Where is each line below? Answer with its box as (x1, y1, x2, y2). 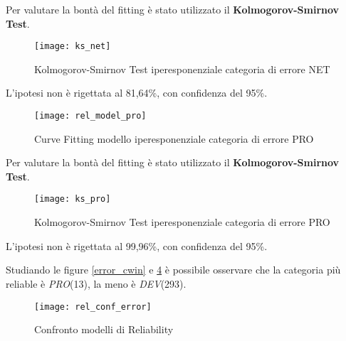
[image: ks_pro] (34, 194, 111, 205)
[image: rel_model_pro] (34, 111, 147, 121)
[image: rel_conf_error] (34, 301, 152, 312)
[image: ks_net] (34, 41, 111, 52)
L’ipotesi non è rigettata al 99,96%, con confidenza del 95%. (6, 238, 268, 253)
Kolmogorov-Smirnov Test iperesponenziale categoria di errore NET (34, 61, 330, 76)
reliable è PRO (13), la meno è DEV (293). (6, 276, 187, 291)
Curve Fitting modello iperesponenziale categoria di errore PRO (34, 131, 314, 146)
